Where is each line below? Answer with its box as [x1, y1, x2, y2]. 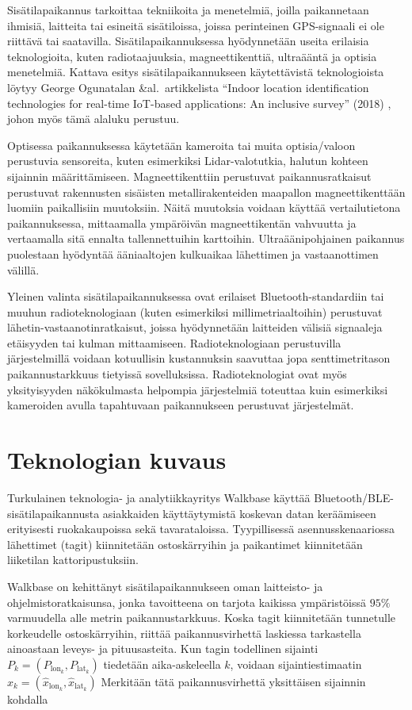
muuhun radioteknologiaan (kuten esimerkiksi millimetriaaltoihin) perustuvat [7, 303, 383, 320]
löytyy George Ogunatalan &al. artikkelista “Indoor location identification [7, 79, 369, 95]
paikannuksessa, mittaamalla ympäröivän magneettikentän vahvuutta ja [7, 214, 357, 231]
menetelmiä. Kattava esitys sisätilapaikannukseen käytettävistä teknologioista [7, 63, 384, 80]
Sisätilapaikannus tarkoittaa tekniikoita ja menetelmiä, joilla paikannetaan [7, 2, 369, 17]
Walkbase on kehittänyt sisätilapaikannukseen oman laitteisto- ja [7, 578, 323, 594]
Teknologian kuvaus [7, 443, 227, 476]
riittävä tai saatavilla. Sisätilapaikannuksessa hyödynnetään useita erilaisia [7, 33, 369, 49]
